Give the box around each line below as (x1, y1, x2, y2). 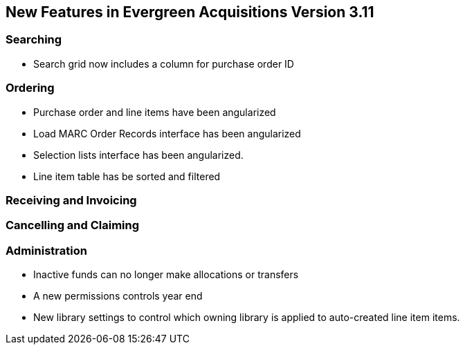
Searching (6, 32, 62, 47)
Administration (6, 243, 87, 257)
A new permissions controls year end (33, 290, 203, 302)
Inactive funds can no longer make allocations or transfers (33, 269, 299, 281)
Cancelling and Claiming (6, 218, 140, 233)
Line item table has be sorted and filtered (33, 170, 221, 182)
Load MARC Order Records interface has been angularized (33, 127, 301, 139)
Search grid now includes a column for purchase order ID (33, 57, 294, 70)
